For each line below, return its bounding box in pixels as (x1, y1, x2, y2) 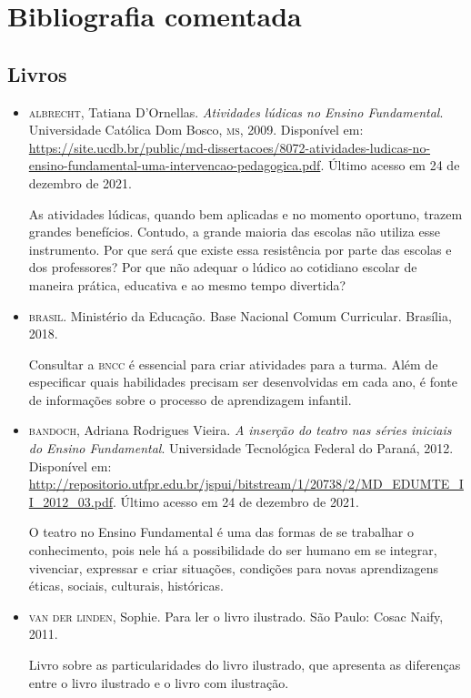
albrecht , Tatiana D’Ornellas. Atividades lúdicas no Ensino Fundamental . (28, 102, 444, 121)
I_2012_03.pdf (28, 491, 113, 511)
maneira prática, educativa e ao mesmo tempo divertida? (28, 275, 346, 294)
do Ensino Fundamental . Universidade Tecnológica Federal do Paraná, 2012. (28, 439, 454, 458)
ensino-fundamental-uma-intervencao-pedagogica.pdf (28, 156, 321, 175)
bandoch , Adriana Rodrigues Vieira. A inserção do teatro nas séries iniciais (28, 420, 452, 440)
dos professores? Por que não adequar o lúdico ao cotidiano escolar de (28, 258, 417, 277)
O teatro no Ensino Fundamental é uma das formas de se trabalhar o (28, 522, 414, 541)
